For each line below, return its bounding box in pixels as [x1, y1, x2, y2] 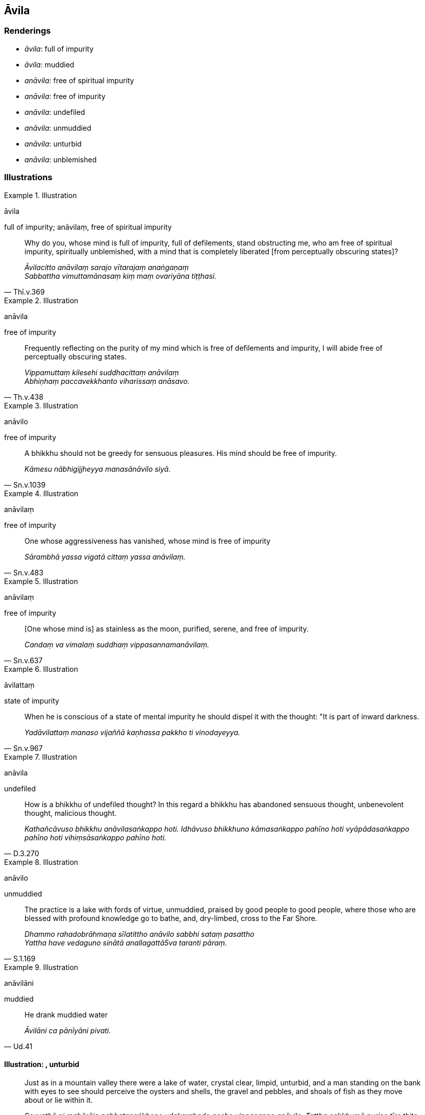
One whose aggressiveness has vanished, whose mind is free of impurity [24, 536, 270, 545]
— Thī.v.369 [4, 287, 45, 296]
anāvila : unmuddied [24, 123, 91, 132]
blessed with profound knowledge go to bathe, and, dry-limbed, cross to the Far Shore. [24, 913, 317, 923]
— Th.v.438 [4, 392, 43, 401]
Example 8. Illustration [4, 857, 79, 866]
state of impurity [4, 696, 59, 705]
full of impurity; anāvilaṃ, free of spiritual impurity [4, 222, 172, 231]
